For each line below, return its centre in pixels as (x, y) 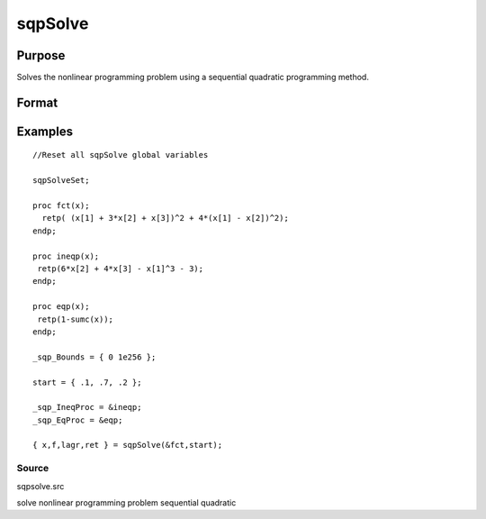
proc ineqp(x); (66, 256)
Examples (45, 131)
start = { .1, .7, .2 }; (87, 382)
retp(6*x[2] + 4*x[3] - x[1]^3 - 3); (121, 269)
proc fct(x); (61, 206)
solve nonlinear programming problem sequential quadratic (126, 503)
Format (37, 102)
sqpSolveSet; (61, 181)
